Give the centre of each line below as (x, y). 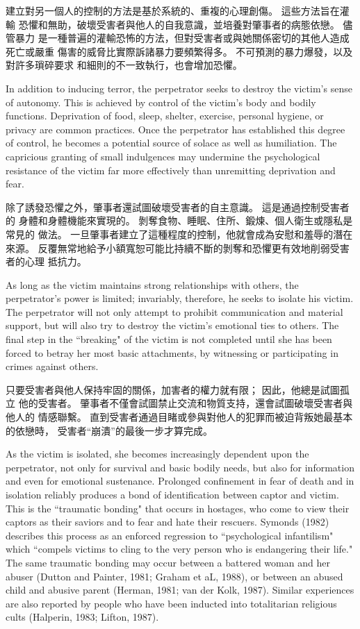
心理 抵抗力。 (56, 261)
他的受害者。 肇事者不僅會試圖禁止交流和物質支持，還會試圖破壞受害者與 (186, 403)
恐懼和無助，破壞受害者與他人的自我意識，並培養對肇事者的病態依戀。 (179, 24)
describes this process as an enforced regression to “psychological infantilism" (170, 535)
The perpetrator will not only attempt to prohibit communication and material (174, 311)
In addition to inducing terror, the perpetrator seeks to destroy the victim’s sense (179, 88)
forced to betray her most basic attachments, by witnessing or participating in (172, 352)
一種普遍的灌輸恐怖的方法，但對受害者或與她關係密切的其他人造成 (198, 38)
